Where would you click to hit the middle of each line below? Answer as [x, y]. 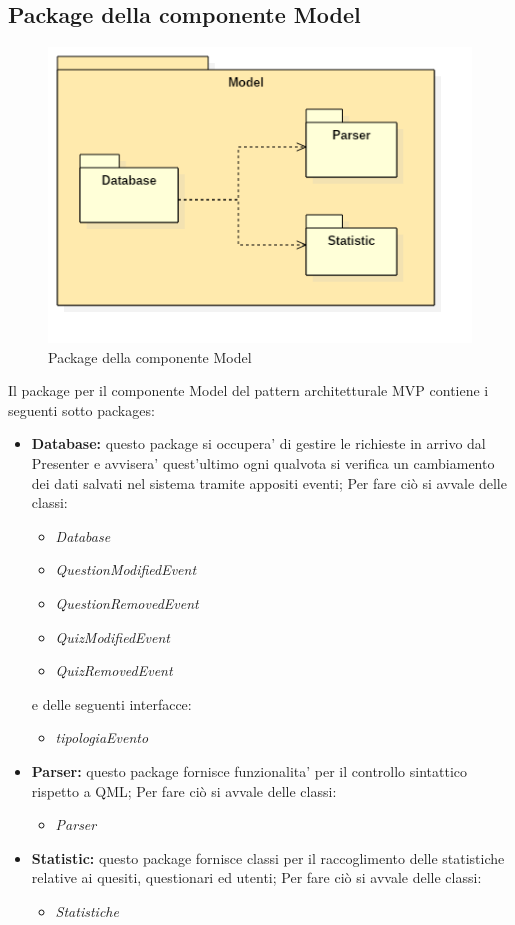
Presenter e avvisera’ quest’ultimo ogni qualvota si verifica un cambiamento [263, 463]
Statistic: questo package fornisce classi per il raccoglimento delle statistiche [268, 857]
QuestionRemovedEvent [127, 602]
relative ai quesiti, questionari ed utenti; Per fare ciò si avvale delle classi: [256, 877]
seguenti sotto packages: [81, 409]
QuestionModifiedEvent [126, 569]
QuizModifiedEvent [112, 636]
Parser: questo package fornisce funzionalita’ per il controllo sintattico [249, 770]
